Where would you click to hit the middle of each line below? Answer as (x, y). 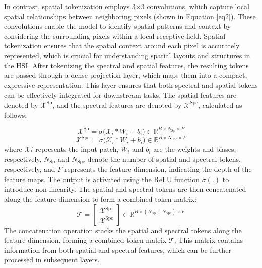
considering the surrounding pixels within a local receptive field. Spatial (115, 35)
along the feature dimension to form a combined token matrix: (101, 198)
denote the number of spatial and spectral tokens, (164, 159)
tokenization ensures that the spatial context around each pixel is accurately (122, 46)
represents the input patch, (77, 149)
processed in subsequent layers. (52, 260)
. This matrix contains (209, 240)
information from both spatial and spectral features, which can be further (118, 250)
